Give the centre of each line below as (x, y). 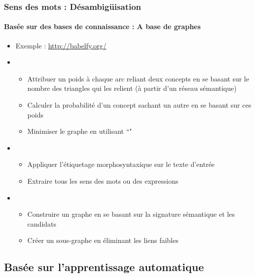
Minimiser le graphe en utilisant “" (80, 131)
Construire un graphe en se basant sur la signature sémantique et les (131, 214)
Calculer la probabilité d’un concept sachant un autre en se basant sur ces (139, 105)
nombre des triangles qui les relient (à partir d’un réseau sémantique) (132, 88)
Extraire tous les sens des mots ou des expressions (103, 180)
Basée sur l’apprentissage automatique (104, 267)
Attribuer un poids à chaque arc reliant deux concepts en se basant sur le (138, 78)
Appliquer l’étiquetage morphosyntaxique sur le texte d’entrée (121, 164)
